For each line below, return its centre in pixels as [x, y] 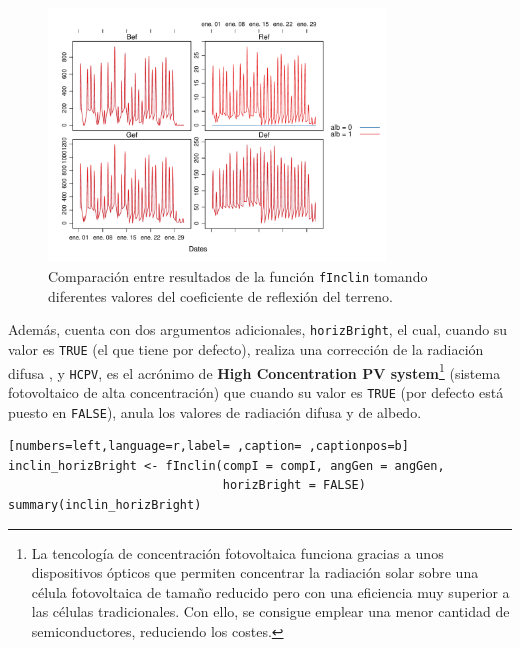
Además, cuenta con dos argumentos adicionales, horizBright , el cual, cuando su [258, 329]
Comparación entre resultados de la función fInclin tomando [238, 275]
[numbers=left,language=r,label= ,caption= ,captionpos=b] [208, 446]
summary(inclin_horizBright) [105, 504]
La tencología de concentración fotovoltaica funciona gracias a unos [237, 552]
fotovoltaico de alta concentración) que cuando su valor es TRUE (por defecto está [256, 391]
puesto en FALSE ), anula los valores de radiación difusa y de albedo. [215, 411]
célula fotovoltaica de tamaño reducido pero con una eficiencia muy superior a [270, 591]
